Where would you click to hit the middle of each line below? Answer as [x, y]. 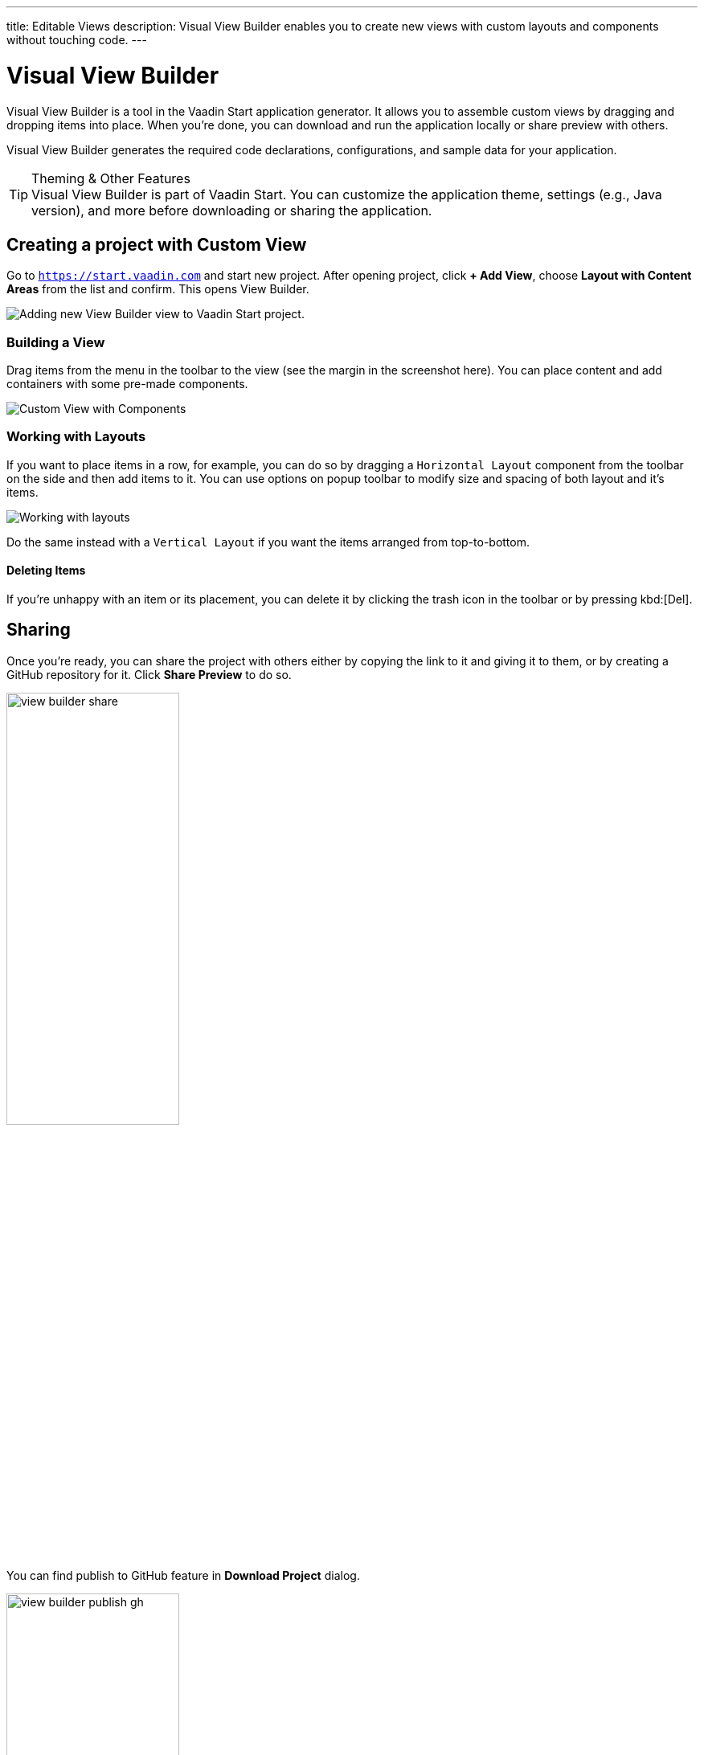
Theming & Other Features [111, 178]
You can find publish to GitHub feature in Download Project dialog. [183, 1575]
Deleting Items [46, 571]
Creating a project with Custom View [157, 244]
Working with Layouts [76, 437]
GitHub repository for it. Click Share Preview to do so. [149, 674]
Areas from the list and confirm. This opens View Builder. [158, 289]
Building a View [56, 342]
